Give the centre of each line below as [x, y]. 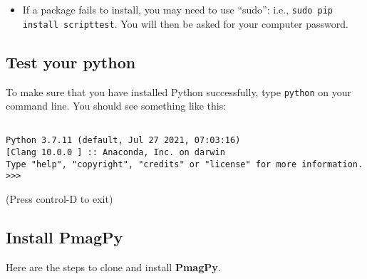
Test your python [71, 62]
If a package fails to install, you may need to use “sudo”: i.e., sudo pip [177, 9]
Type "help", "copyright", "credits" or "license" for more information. [185, 164]
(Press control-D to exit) [60, 199]
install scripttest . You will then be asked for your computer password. [185, 23]
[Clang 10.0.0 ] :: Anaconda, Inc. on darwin [115, 153]
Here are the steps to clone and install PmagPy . [113, 267]
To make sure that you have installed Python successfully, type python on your [179, 91]
